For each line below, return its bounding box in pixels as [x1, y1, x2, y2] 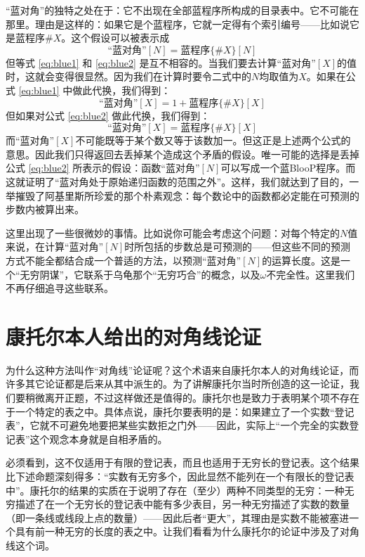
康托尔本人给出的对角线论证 [6, 321, 262, 350]
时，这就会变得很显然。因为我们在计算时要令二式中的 [6, 69, 251, 84]
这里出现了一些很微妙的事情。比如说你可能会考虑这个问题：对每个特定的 [6, 225, 340, 240]
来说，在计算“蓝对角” [6, 239, 104, 254]
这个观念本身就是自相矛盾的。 [29, 431, 168, 446]
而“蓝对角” [6, 133, 55, 148]
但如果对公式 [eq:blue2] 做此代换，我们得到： [6, 108, 211, 122]
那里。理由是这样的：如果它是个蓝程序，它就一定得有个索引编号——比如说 [6, 16, 350, 31]
